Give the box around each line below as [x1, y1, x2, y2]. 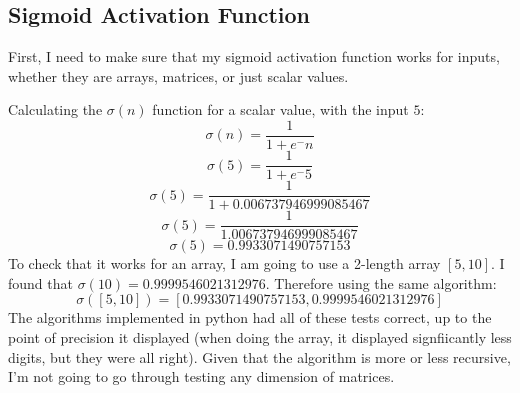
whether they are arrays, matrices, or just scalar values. [8, 65, 349, 86]
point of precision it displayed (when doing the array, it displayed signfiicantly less [8, 327, 512, 348]
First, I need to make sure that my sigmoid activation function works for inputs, [8, 46, 500, 67]
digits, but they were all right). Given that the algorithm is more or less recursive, [8, 346, 511, 367]
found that [8, 272, 73, 293]
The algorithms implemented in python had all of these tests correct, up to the [8, 307, 492, 328]
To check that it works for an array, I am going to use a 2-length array [8, 253, 441, 274]
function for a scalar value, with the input [152, 99, 409, 120]
